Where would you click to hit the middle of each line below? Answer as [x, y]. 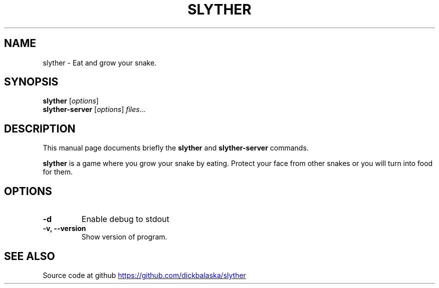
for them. [58, 172]
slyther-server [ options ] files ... [94, 109]
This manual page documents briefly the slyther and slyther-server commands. [176, 148]
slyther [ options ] [71, 101]
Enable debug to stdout [125, 219]
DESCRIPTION [40, 128]
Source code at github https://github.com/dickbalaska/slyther [144, 275]
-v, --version [64, 228]
